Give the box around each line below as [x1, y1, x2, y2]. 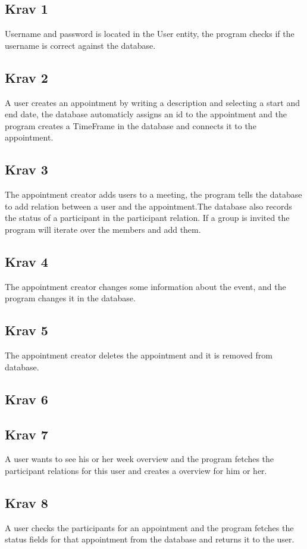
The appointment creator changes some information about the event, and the [5, 280, 286, 292]
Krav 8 [5, 493, 48, 511]
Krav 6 [5, 389, 48, 408]
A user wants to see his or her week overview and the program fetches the [5, 453, 274, 465]
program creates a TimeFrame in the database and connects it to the [5, 119, 256, 132]
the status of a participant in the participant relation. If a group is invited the [5, 211, 290, 224]
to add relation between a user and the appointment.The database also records [5, 199, 292, 212]
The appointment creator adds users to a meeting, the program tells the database [5, 188, 302, 201]
